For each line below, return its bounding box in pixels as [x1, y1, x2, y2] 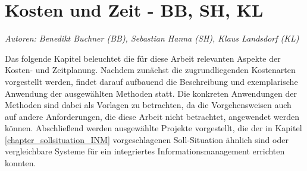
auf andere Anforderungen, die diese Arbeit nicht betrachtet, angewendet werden [5, 110, 299, 122]
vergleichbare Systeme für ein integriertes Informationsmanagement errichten [5, 145, 285, 157]
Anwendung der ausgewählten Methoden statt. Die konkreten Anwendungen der [5, 87, 297, 99]
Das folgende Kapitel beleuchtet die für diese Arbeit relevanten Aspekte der [5, 52, 281, 64]
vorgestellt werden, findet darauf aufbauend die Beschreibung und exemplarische [5, 75, 298, 87]
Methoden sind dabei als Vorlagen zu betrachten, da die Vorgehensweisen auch [5, 99, 292, 111]
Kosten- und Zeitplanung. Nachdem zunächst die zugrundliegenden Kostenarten [5, 64, 296, 76]
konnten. [5, 157, 36, 169]
